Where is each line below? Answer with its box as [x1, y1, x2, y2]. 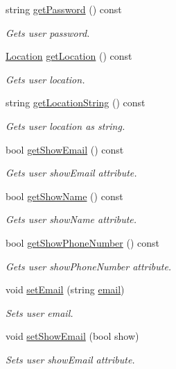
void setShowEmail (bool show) [6, 329, 139, 343]
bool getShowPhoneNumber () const [6, 235, 160, 249]
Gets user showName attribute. [6, 212, 137, 227]
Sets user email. [6, 305, 73, 320]
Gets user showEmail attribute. [6, 165, 137, 180]
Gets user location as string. [6, 118, 125, 133]
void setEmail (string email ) [6, 282, 125, 297]
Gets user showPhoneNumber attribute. [6, 259, 172, 273]
